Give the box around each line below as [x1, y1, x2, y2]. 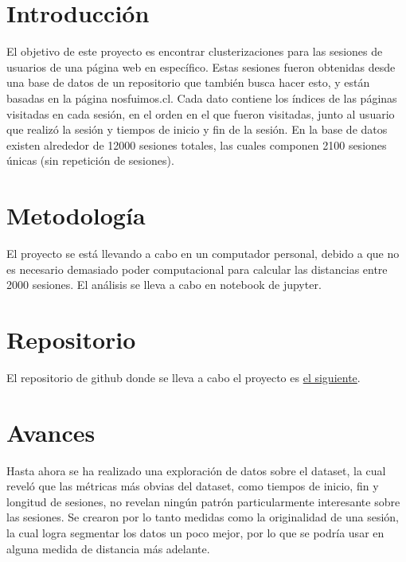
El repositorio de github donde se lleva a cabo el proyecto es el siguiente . [6, 369, 361, 385]
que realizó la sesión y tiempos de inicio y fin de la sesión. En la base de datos [6, 121, 388, 138]
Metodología [6, 199, 146, 232]
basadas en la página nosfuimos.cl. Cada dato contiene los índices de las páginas [6, 89, 397, 106]
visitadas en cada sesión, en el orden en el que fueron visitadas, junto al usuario [6, 105, 395, 122]
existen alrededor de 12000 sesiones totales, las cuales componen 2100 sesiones [6, 136, 387, 153]
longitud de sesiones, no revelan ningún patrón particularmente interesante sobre [6, 493, 400, 509]
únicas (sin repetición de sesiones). [6, 152, 174, 169]
